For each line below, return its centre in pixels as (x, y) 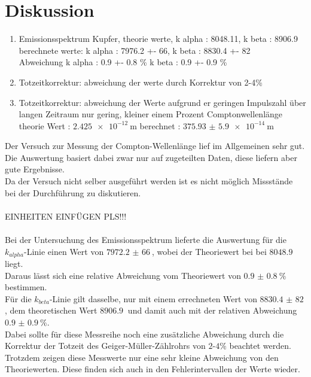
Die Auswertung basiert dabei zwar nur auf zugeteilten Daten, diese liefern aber (151, 157)
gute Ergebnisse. (35, 169)
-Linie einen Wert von (64, 251)
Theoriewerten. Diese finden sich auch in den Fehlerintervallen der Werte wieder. (153, 369)
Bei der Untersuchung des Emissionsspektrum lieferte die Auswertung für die (146, 240)
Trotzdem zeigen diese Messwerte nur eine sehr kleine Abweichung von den (142, 357)
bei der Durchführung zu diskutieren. (73, 192)
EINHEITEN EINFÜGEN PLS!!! (66, 216)
